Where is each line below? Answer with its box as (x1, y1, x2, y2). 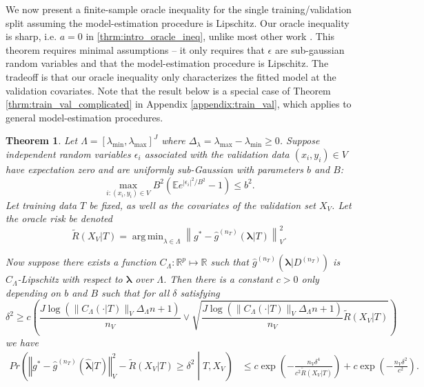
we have (6, 335, 39, 349)
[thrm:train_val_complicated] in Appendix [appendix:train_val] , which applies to (6, 97, 352, 111)
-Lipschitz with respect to (17, 272, 123, 286)
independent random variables (6, 146, 131, 161)
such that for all (101, 285, 170, 299)
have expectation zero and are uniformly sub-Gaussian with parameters (6, 161, 303, 176)
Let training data (6, 197, 77, 212)
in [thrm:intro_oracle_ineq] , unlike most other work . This (85, 29, 334, 43)
